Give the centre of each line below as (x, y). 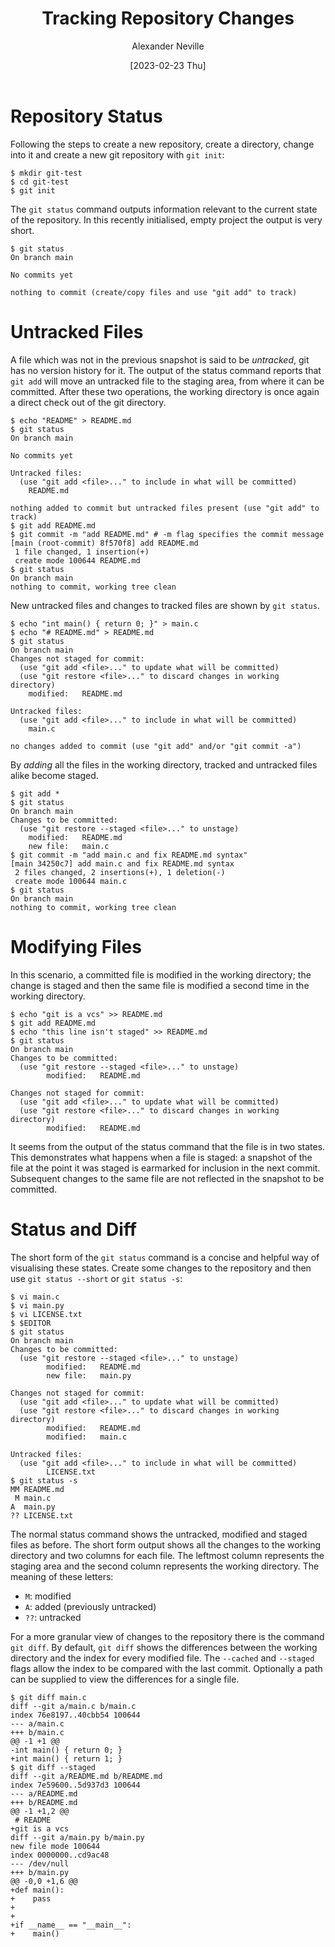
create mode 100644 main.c (71, 881)
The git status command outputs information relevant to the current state (164, 209)
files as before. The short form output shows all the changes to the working (166, 1544)
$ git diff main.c (48, 1697)
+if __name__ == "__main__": (71, 1925)
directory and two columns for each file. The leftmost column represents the (167, 1555)
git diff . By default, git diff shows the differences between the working (164, 1647)
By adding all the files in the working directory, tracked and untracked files (164, 764)
